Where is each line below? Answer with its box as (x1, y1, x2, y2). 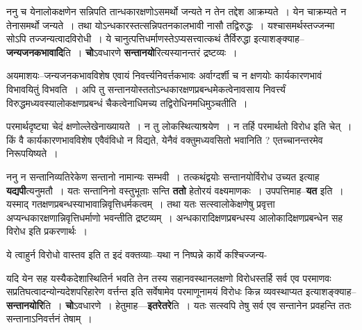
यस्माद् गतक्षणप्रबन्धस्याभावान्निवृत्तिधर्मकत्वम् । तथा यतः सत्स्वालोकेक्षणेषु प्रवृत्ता (6, 197, 275, 211)
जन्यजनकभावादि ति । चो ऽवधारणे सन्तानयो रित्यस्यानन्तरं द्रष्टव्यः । (6, 44, 238, 59)
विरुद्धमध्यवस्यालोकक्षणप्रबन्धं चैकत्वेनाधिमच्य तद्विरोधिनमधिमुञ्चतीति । (6, 95, 248, 110)
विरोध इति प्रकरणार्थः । (6, 224, 88, 238)
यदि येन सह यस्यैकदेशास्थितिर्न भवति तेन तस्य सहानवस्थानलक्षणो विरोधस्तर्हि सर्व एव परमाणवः (6, 270, 331, 285)
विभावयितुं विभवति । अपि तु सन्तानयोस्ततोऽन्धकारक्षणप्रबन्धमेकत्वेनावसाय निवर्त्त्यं (6, 81, 286, 96)
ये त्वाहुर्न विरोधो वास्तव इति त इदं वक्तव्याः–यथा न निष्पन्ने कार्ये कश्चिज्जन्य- (6, 247, 268, 261)
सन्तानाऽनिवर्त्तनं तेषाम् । (6, 311, 92, 326)
